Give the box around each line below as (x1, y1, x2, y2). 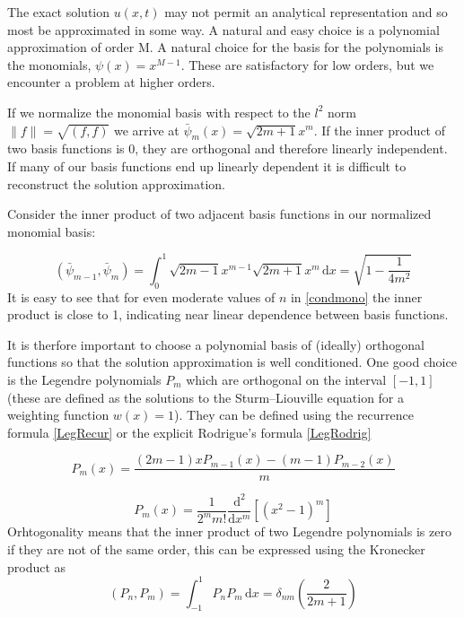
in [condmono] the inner (290, 287, 423, 306)
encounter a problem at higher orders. (7, 73, 215, 91)
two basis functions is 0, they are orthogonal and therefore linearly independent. (7, 139, 448, 158)
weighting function (7, 405, 109, 424)
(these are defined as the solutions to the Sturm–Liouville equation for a (7, 387, 405, 406)
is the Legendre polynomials (7, 370, 162, 388)
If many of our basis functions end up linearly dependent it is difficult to (7, 156, 407, 175)
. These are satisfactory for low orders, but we (180, 55, 434, 74)
